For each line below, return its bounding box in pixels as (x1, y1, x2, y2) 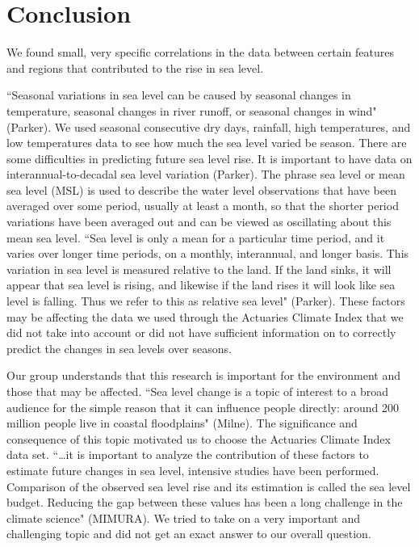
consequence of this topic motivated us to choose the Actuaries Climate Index (6, 430, 391, 447)
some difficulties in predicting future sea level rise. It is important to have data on (6, 149, 413, 166)
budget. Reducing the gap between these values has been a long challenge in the (6, 494, 403, 511)
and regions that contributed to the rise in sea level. (6, 59, 264, 76)
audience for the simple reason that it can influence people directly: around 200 (6, 398, 400, 415)
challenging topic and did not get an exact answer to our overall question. (6, 525, 371, 542)
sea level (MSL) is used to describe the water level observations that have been (6, 181, 396, 198)
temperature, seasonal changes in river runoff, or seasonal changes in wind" (6, 102, 377, 119)
